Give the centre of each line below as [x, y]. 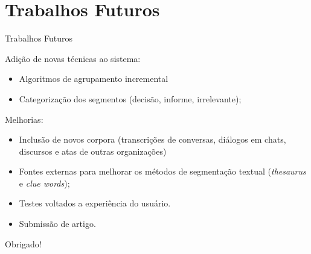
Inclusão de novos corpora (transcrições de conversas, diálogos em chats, [152, 139]
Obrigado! [23, 243]
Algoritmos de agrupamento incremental [94, 79]
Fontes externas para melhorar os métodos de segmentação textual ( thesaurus [162, 171]
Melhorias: [24, 119]
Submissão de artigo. [57, 224]
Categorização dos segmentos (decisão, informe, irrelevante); [130, 98]
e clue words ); [44, 183]
